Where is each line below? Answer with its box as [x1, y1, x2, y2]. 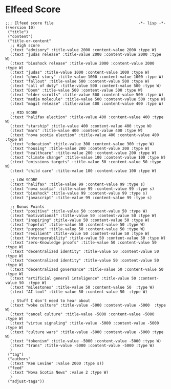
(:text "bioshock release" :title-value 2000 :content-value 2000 [10, 60, 155, 66]
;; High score [10, 42, 40, 48]
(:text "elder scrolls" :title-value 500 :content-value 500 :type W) [10, 92, 164, 97]
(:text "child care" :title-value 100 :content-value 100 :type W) [10, 168, 157, 174]
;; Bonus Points [10, 204, 45, 209]
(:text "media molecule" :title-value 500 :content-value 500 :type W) [10, 96, 166, 102]
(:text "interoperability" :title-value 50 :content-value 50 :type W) [10, 235, 166, 241]
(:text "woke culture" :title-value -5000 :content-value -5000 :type [10, 302, 166, 308]
